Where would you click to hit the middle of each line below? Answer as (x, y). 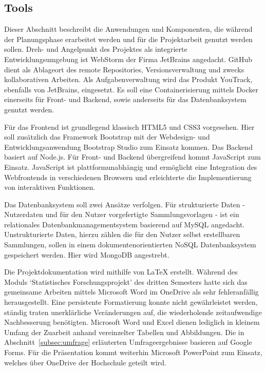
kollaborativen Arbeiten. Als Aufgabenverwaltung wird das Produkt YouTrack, (128, 79)
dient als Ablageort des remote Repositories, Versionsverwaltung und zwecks (124, 69)
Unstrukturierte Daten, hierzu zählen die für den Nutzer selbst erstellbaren (122, 234)
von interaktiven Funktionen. (50, 187)
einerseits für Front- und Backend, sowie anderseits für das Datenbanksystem (125, 99)
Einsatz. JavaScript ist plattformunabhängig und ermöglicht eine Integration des (131, 167)
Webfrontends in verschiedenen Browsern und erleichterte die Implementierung (128, 177)
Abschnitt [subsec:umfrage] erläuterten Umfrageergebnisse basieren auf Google (128, 342)
